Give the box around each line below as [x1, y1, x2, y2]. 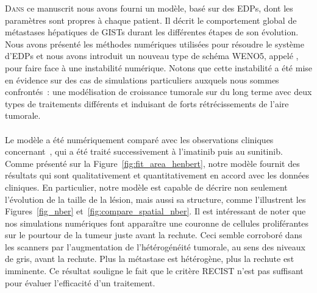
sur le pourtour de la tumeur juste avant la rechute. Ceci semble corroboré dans [5, 228, 302, 241]
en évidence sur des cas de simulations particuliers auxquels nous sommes [5, 73, 279, 86]
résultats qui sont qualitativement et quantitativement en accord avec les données [5, 169, 309, 182]
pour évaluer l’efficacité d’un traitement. [5, 276, 155, 289]
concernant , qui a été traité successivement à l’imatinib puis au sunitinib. [5, 145, 283, 158]
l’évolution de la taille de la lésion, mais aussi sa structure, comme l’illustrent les [5, 192, 306, 205]
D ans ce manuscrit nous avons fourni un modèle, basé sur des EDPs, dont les [5, 2, 293, 14]
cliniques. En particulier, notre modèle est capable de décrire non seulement [5, 180, 288, 193]
